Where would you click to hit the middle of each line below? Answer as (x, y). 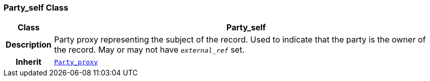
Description (29, 45)
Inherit (28, 62)
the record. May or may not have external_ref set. (149, 50)
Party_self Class (36, 8)
